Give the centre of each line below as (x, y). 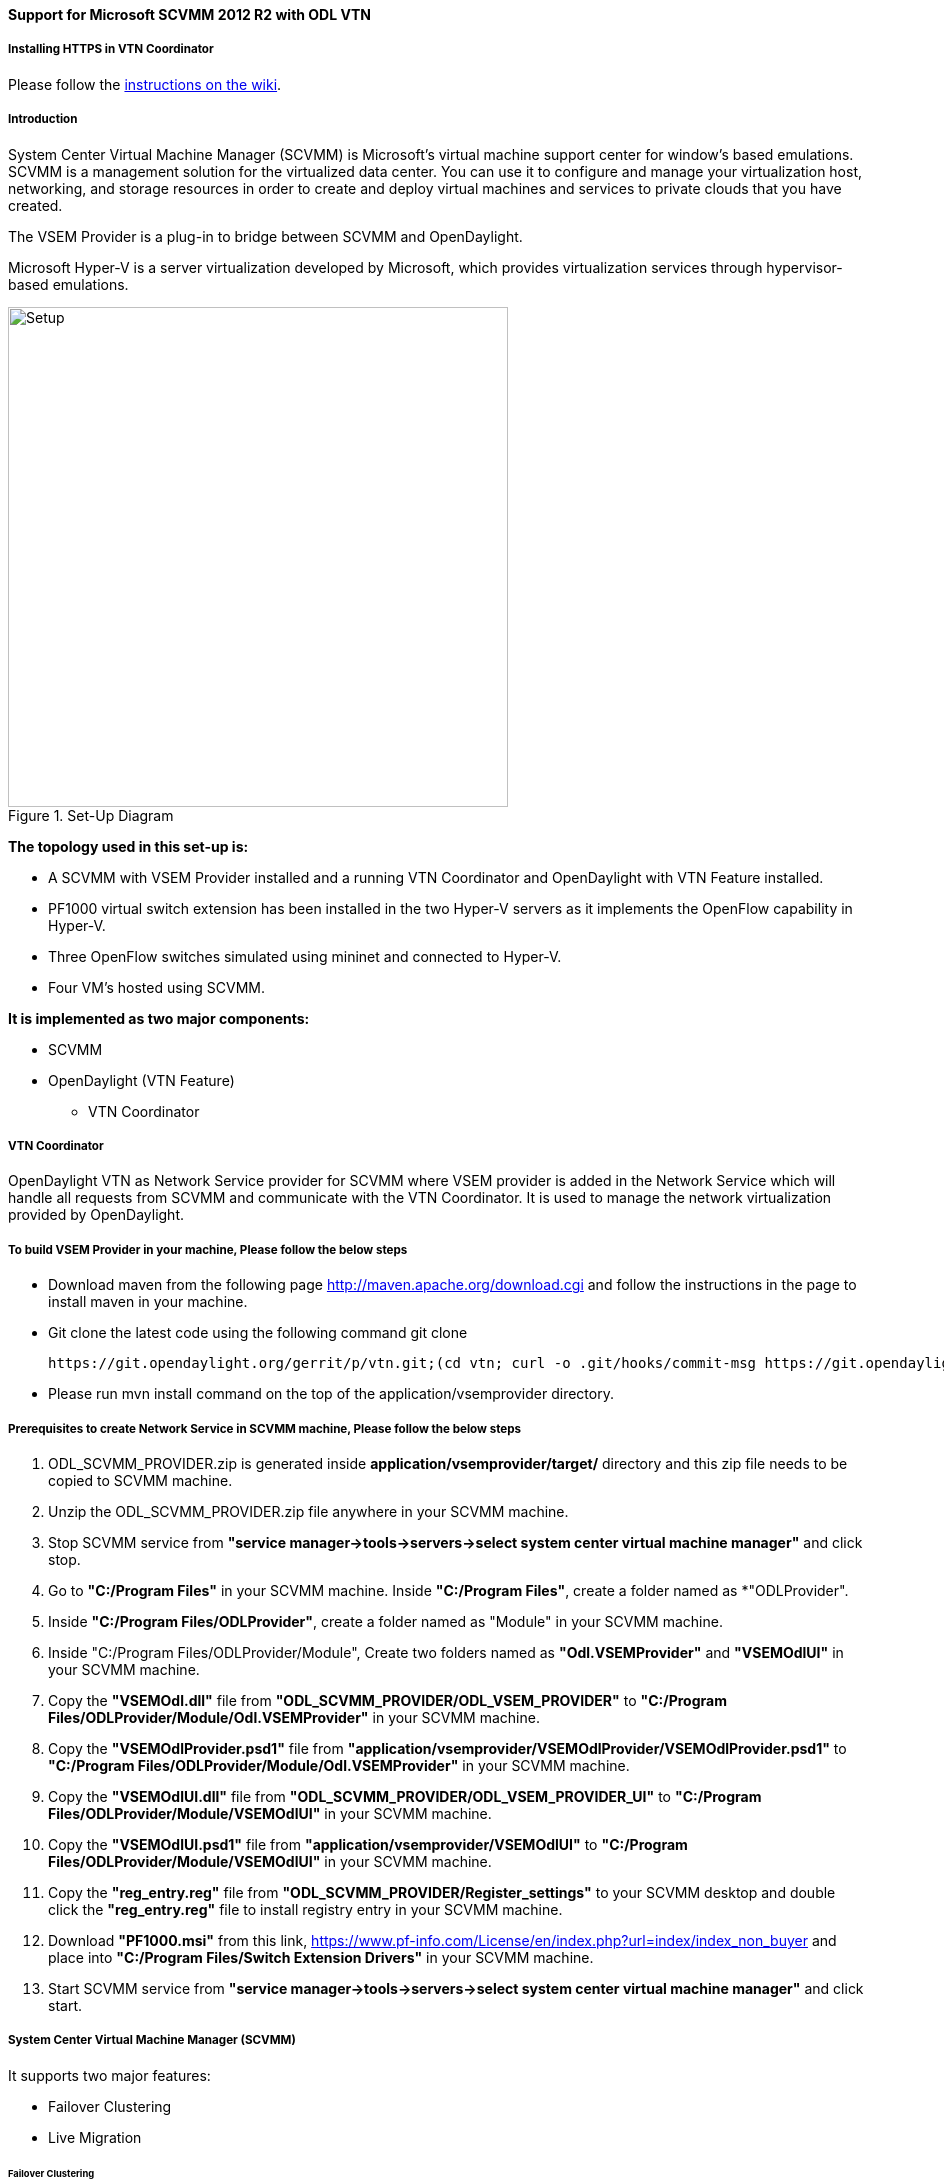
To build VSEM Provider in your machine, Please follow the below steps (208, 1249)
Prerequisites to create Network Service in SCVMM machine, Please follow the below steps (265, 1428)
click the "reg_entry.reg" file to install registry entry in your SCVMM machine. (305, 1909)
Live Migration (95, 2137)
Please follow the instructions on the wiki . (145, 84)
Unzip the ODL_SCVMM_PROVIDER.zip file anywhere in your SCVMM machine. (308, 1511)
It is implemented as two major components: (159, 1018)
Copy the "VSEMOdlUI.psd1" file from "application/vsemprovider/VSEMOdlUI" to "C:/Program (368, 1844)
